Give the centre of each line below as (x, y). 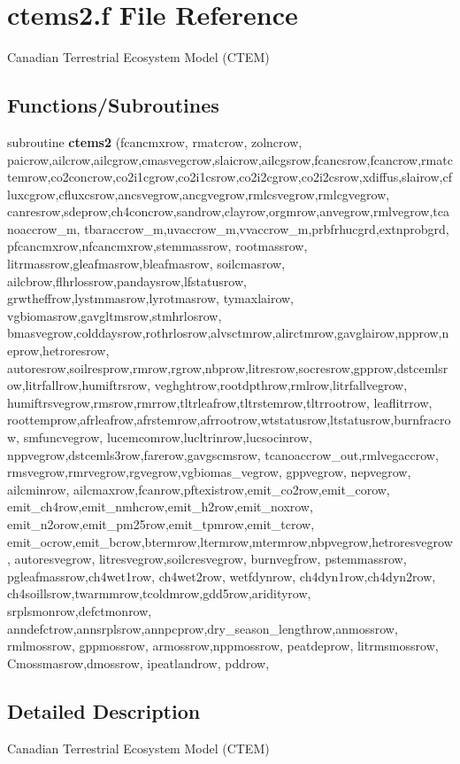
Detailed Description (104, 710)
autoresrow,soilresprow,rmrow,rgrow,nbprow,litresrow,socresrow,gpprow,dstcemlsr (228, 367)
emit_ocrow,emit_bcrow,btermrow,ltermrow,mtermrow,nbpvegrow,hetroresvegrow (230, 541)
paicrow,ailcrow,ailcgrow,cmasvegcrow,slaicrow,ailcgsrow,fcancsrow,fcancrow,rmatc (230, 159)
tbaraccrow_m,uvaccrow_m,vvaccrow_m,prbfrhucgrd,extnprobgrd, (267, 228)
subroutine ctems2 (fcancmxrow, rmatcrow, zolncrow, (155, 141)
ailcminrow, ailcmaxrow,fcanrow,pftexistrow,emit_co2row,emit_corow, (199, 489)
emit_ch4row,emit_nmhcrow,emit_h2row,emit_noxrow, (160, 507)
